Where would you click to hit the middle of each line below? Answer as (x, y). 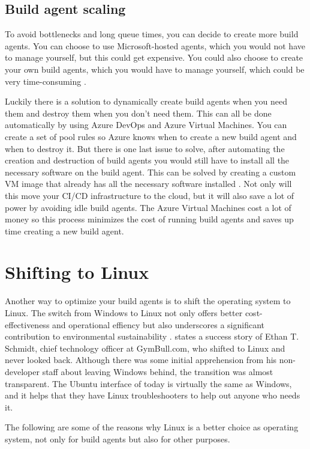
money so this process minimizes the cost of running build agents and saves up (149, 219)
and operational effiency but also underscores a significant (158, 324)
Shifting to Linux (77, 272)
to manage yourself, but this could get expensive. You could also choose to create (154, 57)
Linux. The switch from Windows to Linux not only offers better (124, 313)
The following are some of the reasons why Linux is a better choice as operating (152, 427)
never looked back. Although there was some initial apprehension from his (141, 360)
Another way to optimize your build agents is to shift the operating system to (148, 301)
